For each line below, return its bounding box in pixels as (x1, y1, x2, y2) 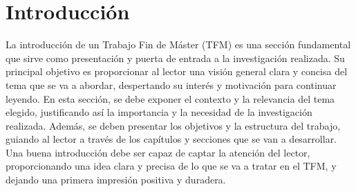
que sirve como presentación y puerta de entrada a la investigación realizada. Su (6, 50, 345, 65)
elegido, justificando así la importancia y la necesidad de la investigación (6, 105, 312, 119)
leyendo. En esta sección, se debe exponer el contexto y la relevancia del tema (6, 91, 335, 105)
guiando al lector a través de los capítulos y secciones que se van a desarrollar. (6, 132, 337, 146)
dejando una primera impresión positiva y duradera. (6, 172, 226, 187)
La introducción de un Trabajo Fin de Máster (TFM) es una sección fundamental (6, 37, 351, 52)
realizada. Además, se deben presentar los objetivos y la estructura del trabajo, (6, 118, 341, 132)
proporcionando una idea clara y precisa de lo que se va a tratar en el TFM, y (6, 159, 337, 173)
